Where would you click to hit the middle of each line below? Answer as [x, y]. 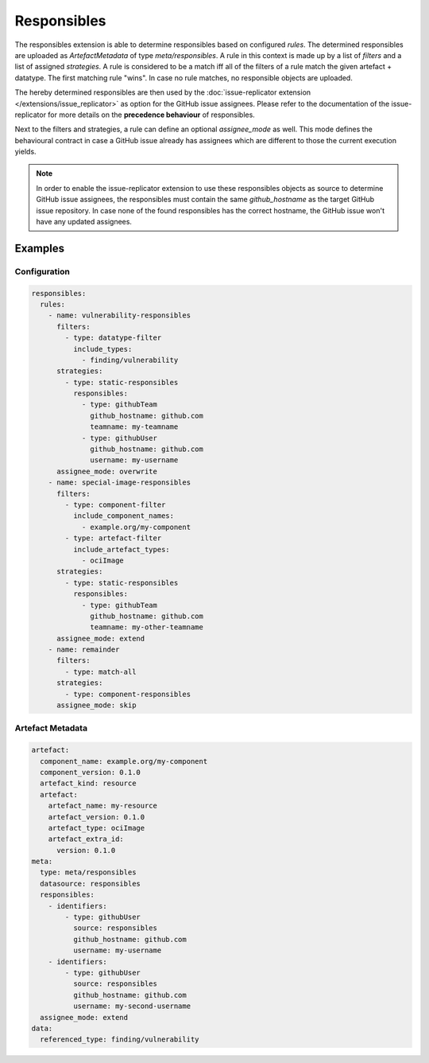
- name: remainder [84, 650]
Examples [40, 248]
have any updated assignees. [84, 222]
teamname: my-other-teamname [147, 627]
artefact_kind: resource [88, 783]
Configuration [43, 271]
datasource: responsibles [90, 884]
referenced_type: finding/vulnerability [120, 1040]
